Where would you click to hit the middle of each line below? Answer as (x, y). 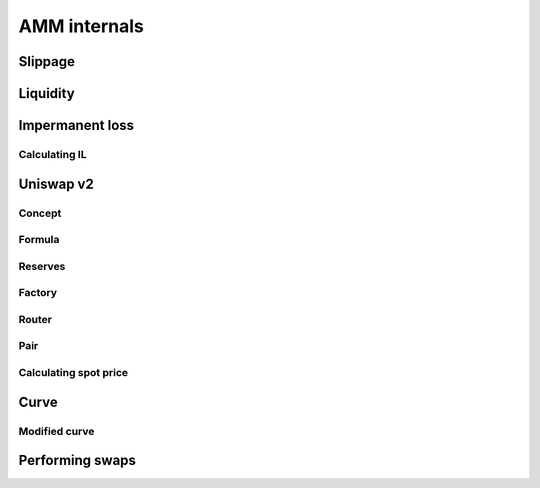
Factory (38, 293)
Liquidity (46, 93)
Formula (39, 240)
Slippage (46, 61)
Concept (40, 213)
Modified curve (56, 431)
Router (35, 319)
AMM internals (81, 26)
